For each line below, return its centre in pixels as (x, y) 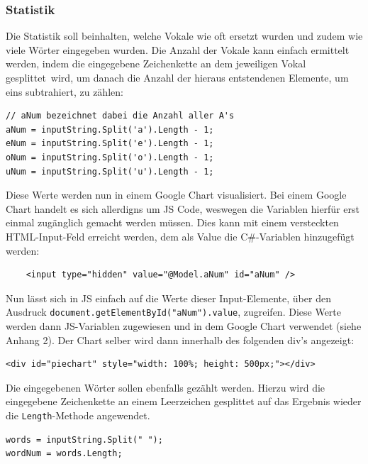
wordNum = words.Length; (64, 454)
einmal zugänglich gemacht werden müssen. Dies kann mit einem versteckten (172, 222)
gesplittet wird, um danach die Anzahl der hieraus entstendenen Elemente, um (177, 77)
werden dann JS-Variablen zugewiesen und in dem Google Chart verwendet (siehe (184, 325)
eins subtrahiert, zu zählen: (65, 91)
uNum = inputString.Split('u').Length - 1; (110, 171)
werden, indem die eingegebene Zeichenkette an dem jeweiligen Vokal (156, 63)
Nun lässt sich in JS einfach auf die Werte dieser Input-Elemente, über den (168, 298)
